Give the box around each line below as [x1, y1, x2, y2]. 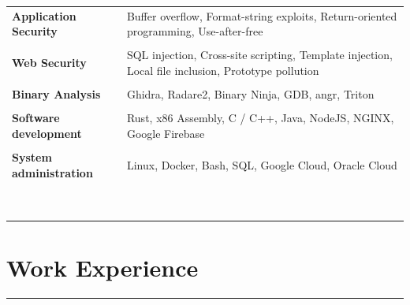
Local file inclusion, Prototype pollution [126, 62, 319, 79]
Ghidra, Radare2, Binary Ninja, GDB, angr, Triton [126, 86, 375, 102]
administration [12, 164, 93, 180]
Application [12, 7, 76, 24]
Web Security [12, 54, 87, 71]
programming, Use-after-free [126, 23, 263, 39]
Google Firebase [126, 125, 205, 141]
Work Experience [6, 251, 199, 284]
